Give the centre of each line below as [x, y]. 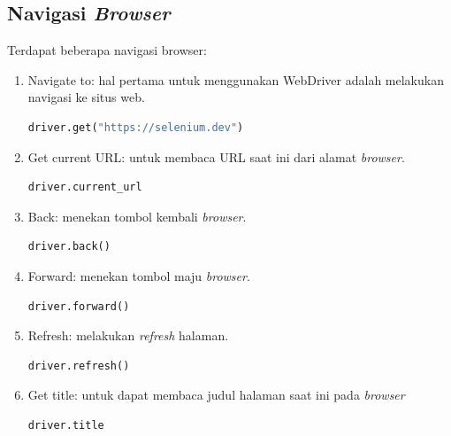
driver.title [66, 425]
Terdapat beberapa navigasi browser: [107, 50]
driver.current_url [85, 187]
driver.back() [69, 247]
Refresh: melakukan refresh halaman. [128, 335]
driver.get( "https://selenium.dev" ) [136, 127]
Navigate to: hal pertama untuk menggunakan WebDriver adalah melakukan [236, 79]
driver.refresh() [79, 366]
